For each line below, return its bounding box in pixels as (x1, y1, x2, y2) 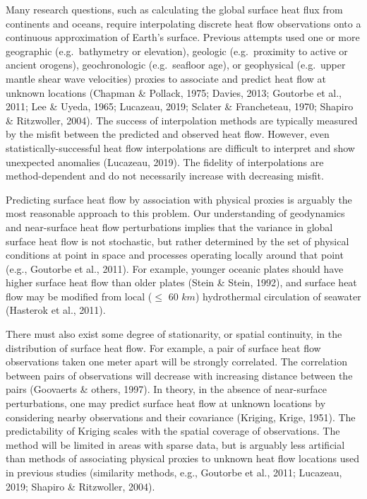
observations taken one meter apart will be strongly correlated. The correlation (6, 354, 347, 369)
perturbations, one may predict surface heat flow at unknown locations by (6, 396, 326, 411)
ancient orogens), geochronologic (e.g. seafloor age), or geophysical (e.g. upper (6, 57, 346, 72)
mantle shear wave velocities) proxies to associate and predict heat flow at (6, 71, 326, 86)
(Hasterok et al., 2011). (6, 303, 106, 317)
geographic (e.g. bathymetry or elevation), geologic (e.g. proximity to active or (6, 43, 348, 58)
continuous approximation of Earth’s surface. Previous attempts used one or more (6, 30, 360, 45)
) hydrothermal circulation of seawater (195, 288, 361, 303)
